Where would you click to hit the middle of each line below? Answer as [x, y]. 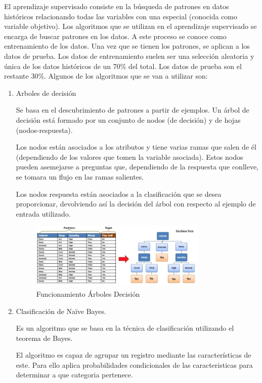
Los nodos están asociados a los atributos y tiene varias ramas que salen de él [136, 147]
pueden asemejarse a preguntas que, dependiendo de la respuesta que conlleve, [137, 167]
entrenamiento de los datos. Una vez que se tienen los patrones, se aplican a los [127, 46]
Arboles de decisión [46, 93]
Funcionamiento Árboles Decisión [88, 293]
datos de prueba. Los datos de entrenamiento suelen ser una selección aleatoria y [129, 56]
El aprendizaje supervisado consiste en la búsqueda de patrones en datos [117, 6]
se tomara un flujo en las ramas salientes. [80, 176]
